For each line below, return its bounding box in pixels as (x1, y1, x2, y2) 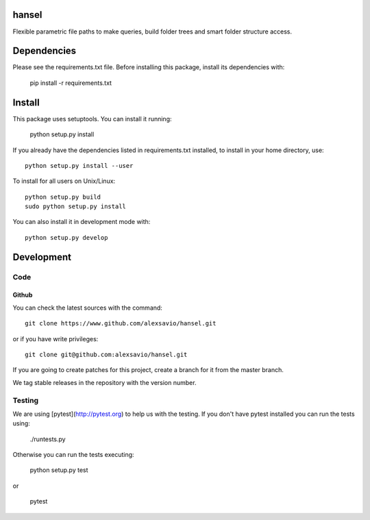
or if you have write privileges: (12, 334, 99, 343)
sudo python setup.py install (25, 203, 127, 210)
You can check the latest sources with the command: (12, 304, 162, 312)
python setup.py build (25, 193, 101, 201)
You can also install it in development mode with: (12, 218, 151, 226)
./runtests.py (29, 435, 66, 443)
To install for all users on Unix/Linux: (12, 177, 116, 185)
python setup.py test (29, 466, 88, 474)
